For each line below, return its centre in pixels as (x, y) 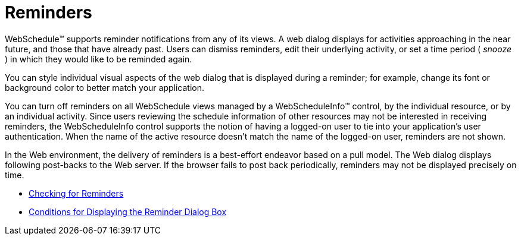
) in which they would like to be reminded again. (99, 59)
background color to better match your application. (105, 87)
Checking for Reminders (76, 193)
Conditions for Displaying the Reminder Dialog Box (128, 211)
